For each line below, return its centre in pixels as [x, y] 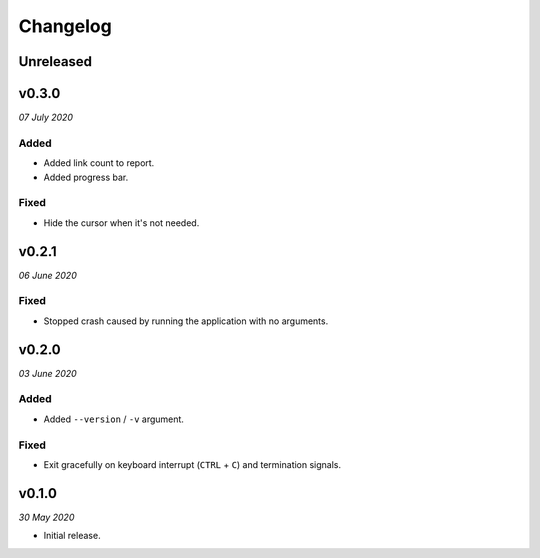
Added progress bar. [86, 177]
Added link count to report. [99, 163]
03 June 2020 [47, 373]
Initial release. [72, 536]
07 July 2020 [46, 117]
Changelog [65, 26]
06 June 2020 [47, 275]
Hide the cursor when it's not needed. [121, 222]
